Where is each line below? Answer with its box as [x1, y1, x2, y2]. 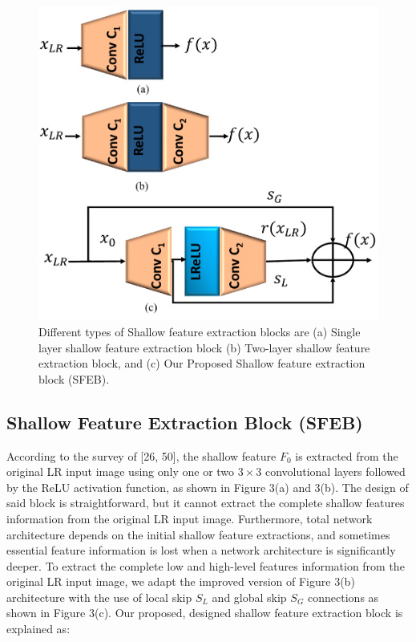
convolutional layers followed [265, 463, 406, 480]
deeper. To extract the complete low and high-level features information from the [6, 557, 405, 574]
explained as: [6, 620, 71, 637]
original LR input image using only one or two [6, 463, 235, 480]
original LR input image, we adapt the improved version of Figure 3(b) [6, 573, 355, 590]
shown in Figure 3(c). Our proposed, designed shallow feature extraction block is [6, 604, 403, 621]
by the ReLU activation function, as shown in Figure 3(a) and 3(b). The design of [6, 478, 409, 495]
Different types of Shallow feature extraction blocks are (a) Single [38, 323, 361, 339]
